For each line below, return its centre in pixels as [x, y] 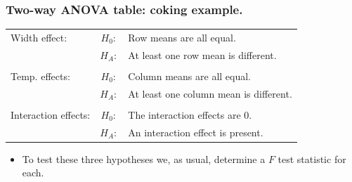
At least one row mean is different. [202, 54]
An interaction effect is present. [196, 132]
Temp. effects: [40, 76]
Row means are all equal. [182, 37]
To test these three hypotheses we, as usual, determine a [144, 158]
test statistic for [312, 158]
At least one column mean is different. [210, 93]
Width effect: [39, 37]
